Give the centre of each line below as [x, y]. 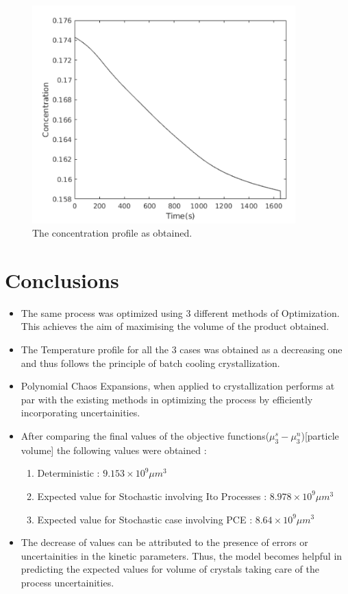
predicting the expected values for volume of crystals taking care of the [170, 569]
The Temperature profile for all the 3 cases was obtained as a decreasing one [182, 349]
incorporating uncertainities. [80, 413]
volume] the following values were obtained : [114, 450]
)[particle [320, 435]
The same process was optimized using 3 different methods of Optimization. [180, 312]
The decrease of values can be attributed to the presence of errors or [164, 542]
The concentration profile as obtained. [112, 233]
